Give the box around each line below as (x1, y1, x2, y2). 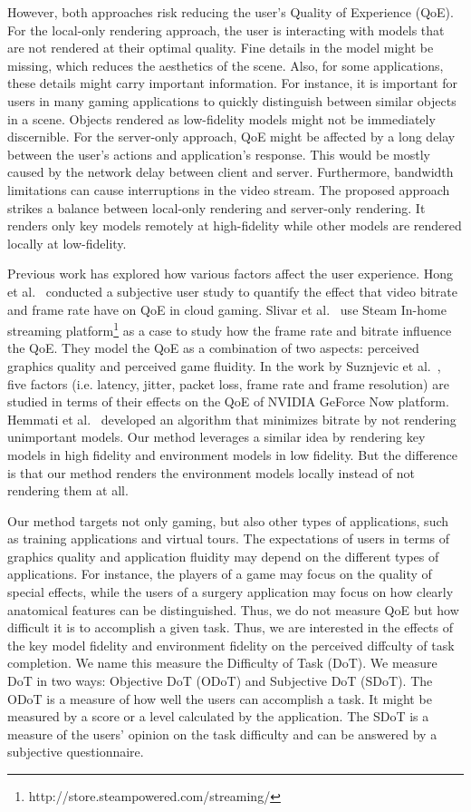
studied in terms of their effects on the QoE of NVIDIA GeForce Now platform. (7, 392, 449, 411)
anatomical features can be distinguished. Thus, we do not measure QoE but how (7, 600, 459, 619)
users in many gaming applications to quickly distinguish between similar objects (7, 91, 457, 110)
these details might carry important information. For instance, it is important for (7, 73, 458, 93)
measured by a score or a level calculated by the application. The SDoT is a (7, 707, 429, 726)
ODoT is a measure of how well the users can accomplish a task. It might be (7, 689, 432, 708)
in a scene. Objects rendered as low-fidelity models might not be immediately (7, 109, 436, 128)
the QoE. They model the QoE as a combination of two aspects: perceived (7, 338, 419, 357)
